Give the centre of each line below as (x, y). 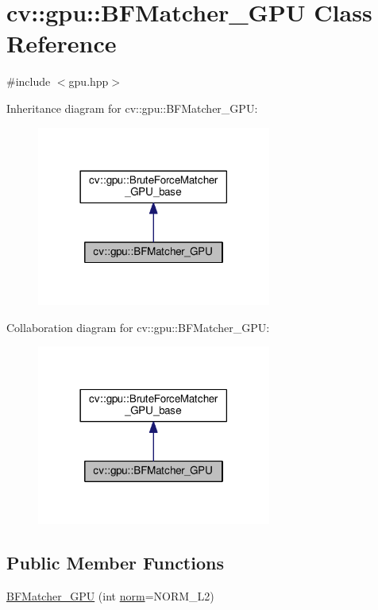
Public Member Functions (115, 562)
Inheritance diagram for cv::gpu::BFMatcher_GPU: (132, 108)
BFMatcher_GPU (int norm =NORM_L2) (110, 595)
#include (29, 81)
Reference (62, 43)
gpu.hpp (89, 81)
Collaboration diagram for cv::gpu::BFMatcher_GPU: (138, 327)
